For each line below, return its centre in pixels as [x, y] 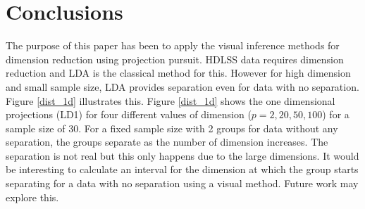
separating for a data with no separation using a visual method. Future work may [182, 183]
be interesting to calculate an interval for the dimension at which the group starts [182, 169]
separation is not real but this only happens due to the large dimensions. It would [182, 155]
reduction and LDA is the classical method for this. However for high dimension [178, 73]
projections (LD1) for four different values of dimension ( [129, 114]
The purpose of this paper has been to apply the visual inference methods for [173, 45]
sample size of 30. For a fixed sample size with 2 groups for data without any [172, 128]
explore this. [32, 197]
